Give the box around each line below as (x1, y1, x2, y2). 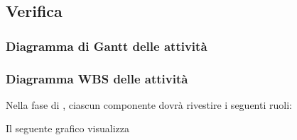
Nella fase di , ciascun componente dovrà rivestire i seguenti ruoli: (6, 97, 292, 112)
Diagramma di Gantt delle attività (6, 37, 207, 54)
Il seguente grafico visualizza (6, 121, 130, 136)
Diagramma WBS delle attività (6, 69, 188, 87)
